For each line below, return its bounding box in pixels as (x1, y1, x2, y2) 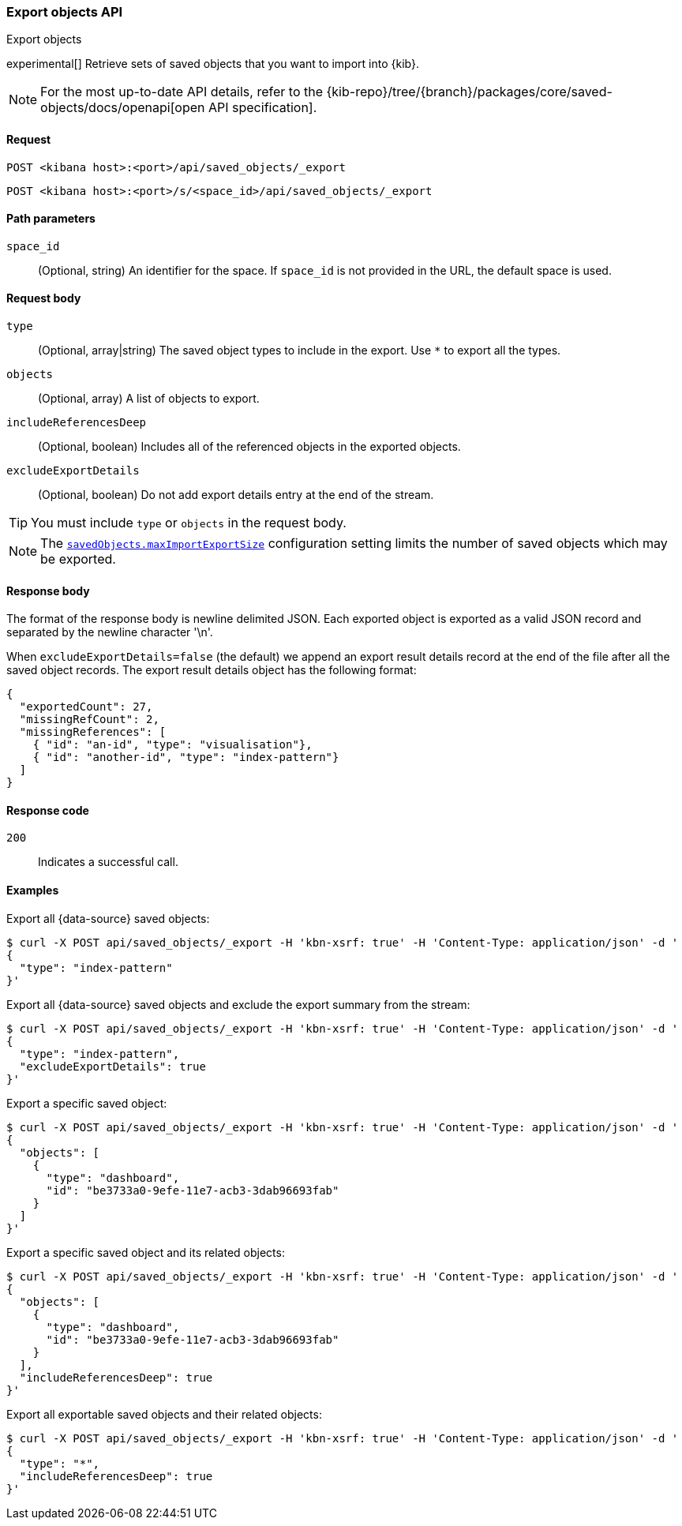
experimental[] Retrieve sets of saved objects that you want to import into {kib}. (6, 57, 419, 71)
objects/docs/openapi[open (40, 99, 205, 116)
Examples (6, 883, 59, 898)
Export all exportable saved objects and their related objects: (6, 1407, 322, 1421)
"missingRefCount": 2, (19, 713, 159, 726)
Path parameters (6, 212, 96, 226)
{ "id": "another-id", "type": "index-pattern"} (32, 751, 339, 764)
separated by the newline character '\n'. (6, 625, 213, 639)
